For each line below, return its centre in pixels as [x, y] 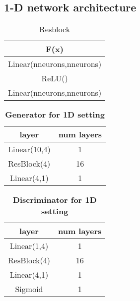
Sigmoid [29, 289]
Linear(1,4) [29, 246]
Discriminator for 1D [55, 200]
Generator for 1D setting [55, 115]
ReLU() [55, 78]
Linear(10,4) [29, 149]
